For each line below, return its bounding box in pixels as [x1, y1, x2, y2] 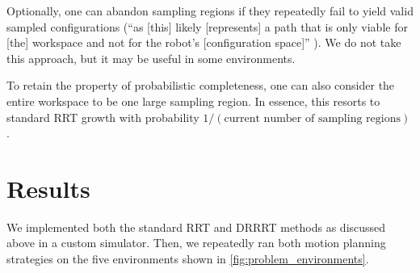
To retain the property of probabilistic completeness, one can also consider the [6, 77, 395, 94]
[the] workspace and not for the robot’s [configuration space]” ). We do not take [6, 34, 401, 51]
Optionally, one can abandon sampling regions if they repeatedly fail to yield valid [6, 2, 414, 19]
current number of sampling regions [224, 112, 401, 124]
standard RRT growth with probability [6, 108, 199, 125]
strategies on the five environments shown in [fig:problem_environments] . [6, 250, 369, 267]
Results [6, 171, 90, 204]
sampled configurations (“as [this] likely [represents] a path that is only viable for [6, 18, 408, 35]
